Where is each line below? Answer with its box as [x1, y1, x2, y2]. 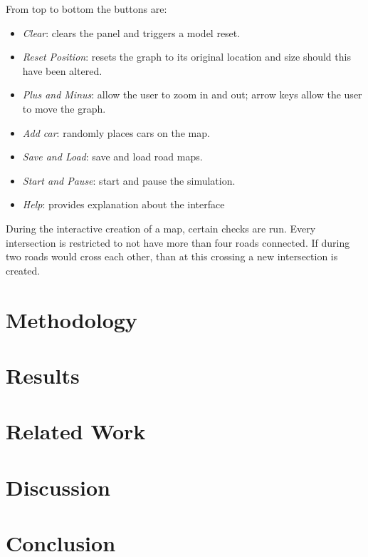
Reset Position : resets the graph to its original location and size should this [22, 49, 351, 64]
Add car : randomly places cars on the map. [22, 125, 210, 140]
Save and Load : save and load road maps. [22, 149, 203, 164]
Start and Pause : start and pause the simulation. [22, 173, 236, 188]
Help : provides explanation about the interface [22, 197, 225, 212]
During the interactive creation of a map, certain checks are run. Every [6, 220, 316, 235]
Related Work [6, 417, 146, 446]
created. [6, 262, 41, 277]
